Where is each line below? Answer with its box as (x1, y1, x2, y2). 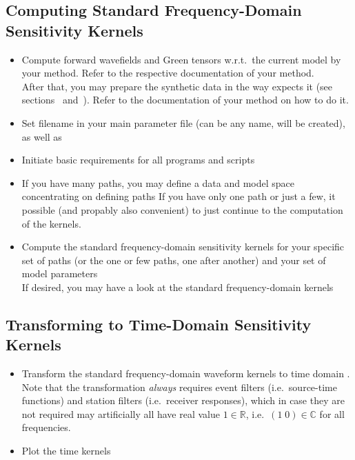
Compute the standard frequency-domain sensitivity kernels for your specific (21, 239, 345, 254)
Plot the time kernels (21, 443, 111, 458)
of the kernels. (21, 216, 81, 230)
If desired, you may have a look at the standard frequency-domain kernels (21, 279, 334, 294)
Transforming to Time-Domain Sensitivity (6, 313, 312, 334)
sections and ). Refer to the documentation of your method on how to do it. (21, 92, 349, 107)
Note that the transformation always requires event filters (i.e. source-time (21, 379, 337, 394)
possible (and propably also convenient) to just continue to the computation (21, 202, 343, 217)
